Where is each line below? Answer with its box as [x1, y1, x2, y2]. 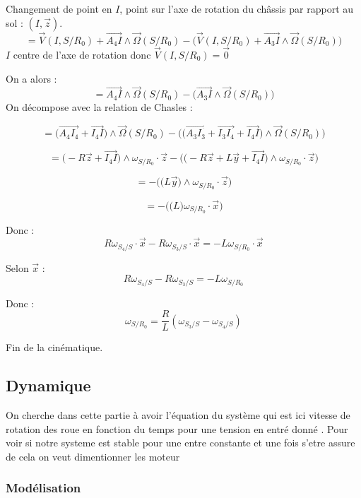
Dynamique [6, 374, 91, 396]
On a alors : [6, 71, 57, 85]
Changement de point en [6, 1, 112, 16]
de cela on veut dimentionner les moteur [6, 449, 180, 463]
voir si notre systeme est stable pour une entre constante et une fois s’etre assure [6, 435, 355, 450]
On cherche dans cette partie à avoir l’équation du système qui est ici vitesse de [6, 408, 350, 422]
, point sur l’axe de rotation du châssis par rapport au [119, 1, 354, 16]
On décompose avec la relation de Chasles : [6, 100, 193, 114]
